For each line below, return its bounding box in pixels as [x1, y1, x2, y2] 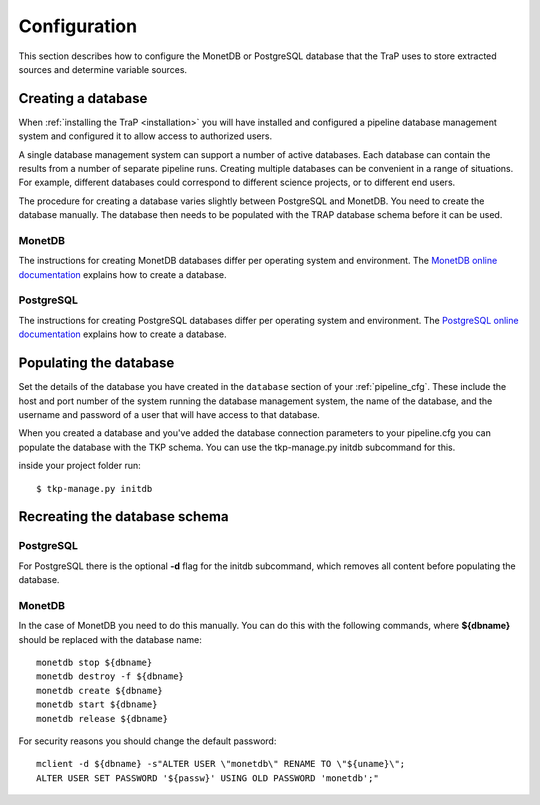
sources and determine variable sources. [18, 63, 188, 75]
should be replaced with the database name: [18, 633, 202, 645]
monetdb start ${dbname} [36, 699, 158, 710]
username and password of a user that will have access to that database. [18, 408, 320, 420]
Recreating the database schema [18, 508, 229, 525]
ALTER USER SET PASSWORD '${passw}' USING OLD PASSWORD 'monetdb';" [36, 772, 379, 784]
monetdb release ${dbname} [36, 713, 169, 724]
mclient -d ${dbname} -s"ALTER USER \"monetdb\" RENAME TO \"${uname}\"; [36, 758, 406, 770]
